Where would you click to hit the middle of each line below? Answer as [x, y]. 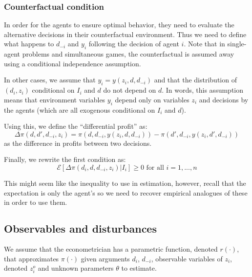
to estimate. [139, 268]
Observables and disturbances [80, 228]
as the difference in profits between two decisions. [78, 143]
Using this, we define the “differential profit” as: [76, 126]
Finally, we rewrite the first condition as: [65, 159]
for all [155, 168]
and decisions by [224, 99]
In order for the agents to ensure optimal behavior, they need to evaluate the [119, 25]
